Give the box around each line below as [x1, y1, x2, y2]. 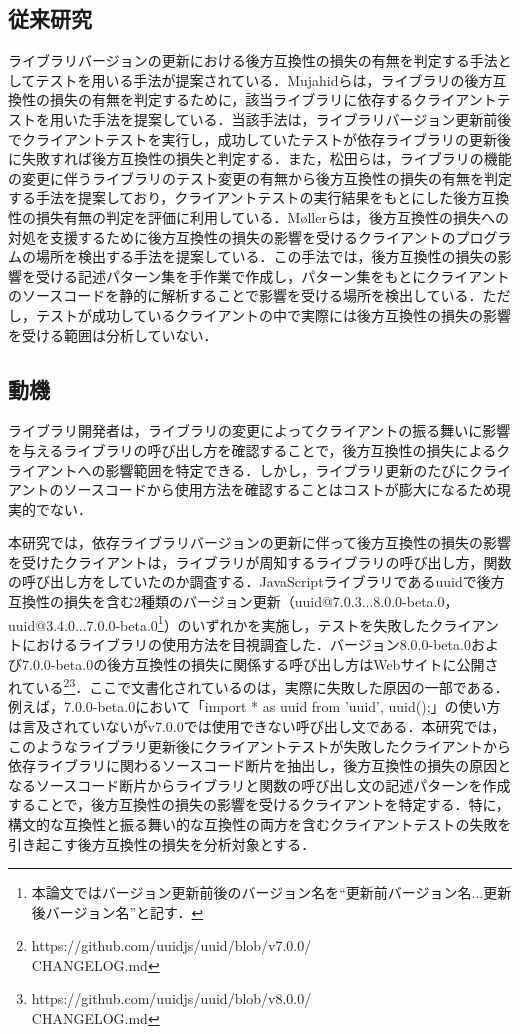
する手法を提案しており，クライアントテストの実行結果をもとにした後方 [8, 187, 482, 208]
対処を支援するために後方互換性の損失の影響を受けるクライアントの [8, 226, 456, 247]
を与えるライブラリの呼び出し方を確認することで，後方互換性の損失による [8, 439, 497, 460]
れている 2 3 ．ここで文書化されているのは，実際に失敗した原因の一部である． [8, 674, 509, 697]
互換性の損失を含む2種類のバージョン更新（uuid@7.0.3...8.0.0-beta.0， [8, 591, 459, 612]
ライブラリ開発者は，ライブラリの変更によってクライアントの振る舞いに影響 [8, 420, 511, 441]
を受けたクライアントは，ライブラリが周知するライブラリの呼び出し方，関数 [8, 551, 512, 572]
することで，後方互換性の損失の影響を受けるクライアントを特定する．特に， [8, 794, 510, 815]
